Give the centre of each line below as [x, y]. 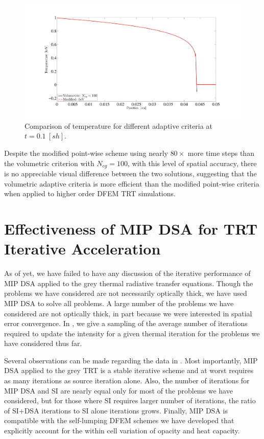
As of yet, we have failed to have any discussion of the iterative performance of [127, 273]
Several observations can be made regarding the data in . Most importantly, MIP [131, 360]
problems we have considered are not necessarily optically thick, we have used [126, 293]
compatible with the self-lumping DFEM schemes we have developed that [119, 420]
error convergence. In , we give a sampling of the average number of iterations [126, 323]
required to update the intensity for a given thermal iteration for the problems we [132, 333]
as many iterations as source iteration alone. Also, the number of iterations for [127, 380]
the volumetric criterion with [49, 163]
